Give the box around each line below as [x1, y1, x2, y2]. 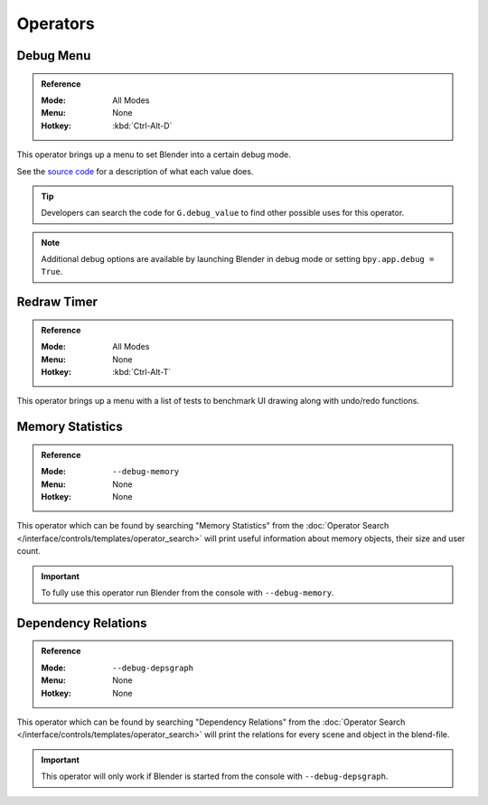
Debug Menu [16, 48, 91, 63]
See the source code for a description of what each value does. [16, 165, 254, 176]
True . [41, 267, 63, 277]
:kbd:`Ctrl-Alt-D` [112, 120, 173, 131]
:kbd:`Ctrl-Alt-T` [112, 367, 172, 378]
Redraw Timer [16, 295, 99, 310]
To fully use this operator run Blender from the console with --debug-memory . [41, 587, 334, 598]
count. [16, 546, 41, 557]
